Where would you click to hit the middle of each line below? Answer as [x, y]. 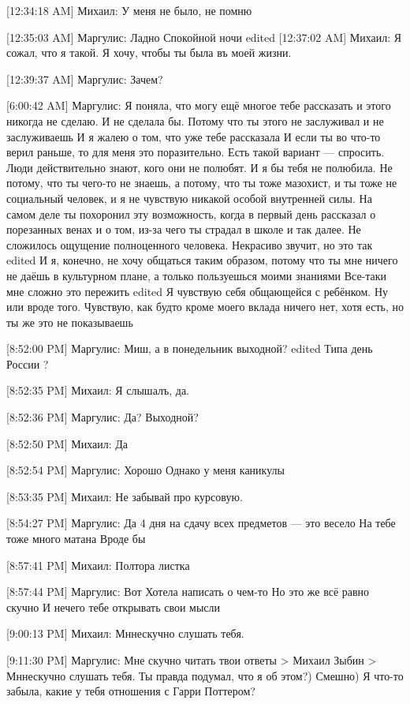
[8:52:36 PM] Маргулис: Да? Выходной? [102, 417]
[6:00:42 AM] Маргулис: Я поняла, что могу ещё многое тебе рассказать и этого [199, 105]
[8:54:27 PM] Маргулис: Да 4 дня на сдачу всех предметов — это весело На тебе [201, 523]
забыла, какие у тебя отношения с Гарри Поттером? [131, 691]
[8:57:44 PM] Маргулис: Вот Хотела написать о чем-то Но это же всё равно [188, 592]
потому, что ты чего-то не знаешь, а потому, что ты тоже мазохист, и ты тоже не [202, 183]
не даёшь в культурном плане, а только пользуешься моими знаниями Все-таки [197, 275]
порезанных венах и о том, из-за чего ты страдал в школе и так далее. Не [184, 229]
